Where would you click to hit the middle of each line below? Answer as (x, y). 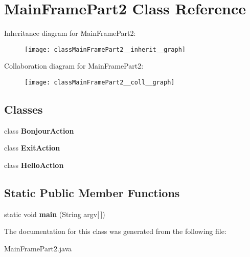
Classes (24, 109)
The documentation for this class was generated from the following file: (115, 231)
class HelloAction (34, 165)
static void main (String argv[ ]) (55, 214)
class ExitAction (32, 148)
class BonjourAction (39, 130)
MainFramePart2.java (38, 248)
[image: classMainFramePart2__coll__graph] (100, 82)
